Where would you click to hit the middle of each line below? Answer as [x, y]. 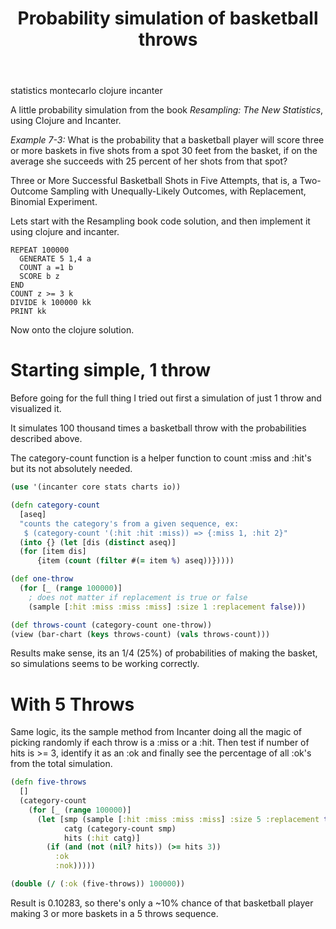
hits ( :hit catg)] [102, 838]
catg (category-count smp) [120, 828]
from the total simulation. [61, 764]
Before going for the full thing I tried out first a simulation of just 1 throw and [166, 398]
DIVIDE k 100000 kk [51, 303]
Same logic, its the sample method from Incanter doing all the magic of [156, 732]
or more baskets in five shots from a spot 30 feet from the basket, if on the [164, 151]
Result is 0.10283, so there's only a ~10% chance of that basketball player [162, 903]
